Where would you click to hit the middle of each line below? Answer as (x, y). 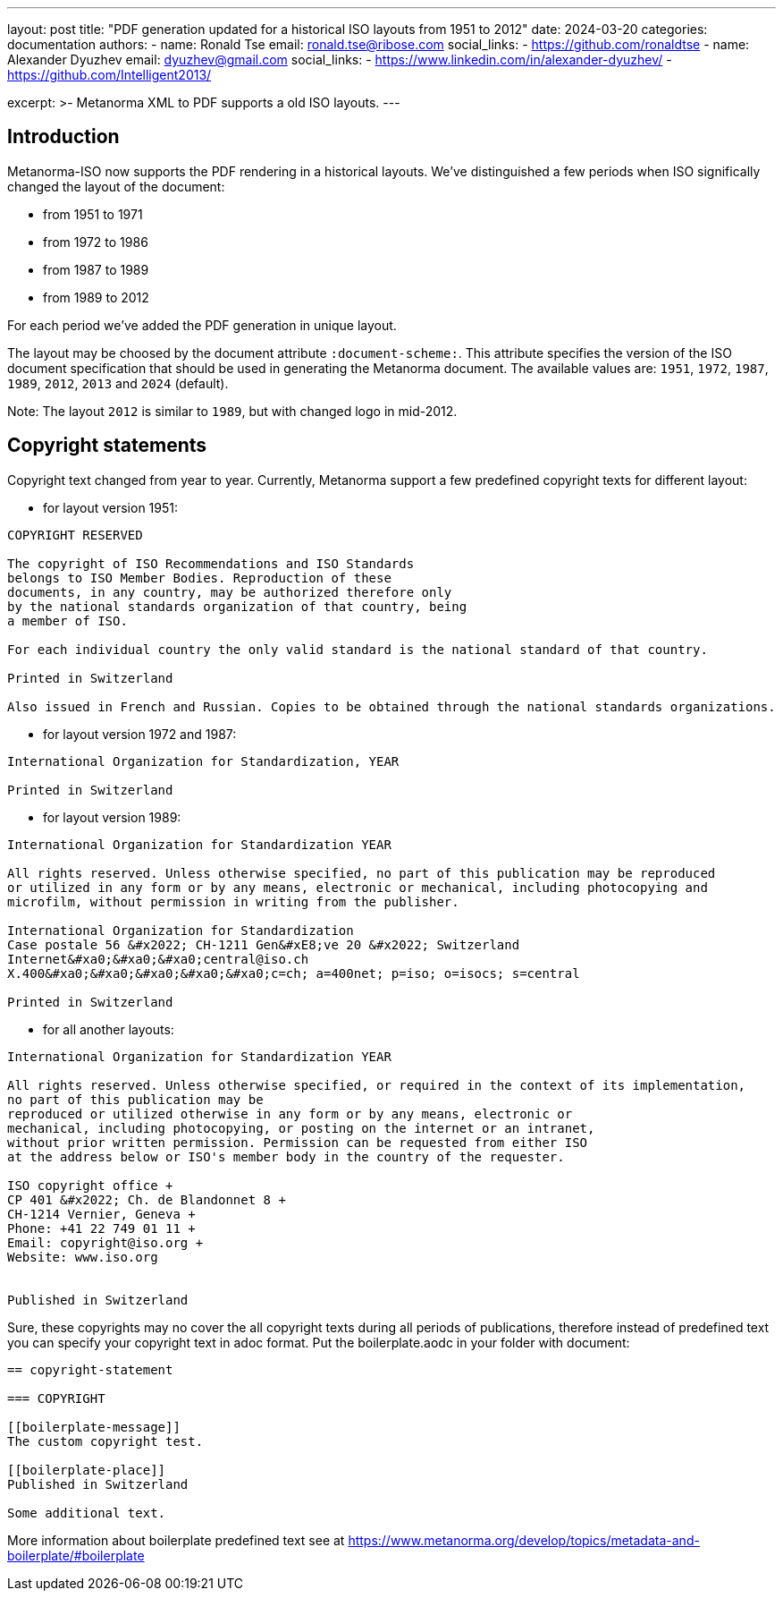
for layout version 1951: (111, 507)
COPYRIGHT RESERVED (75, 535)
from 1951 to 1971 (93, 214)
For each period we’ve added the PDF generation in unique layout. (202, 325)
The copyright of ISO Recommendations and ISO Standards (211, 563)
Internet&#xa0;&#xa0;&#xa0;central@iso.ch (158, 959)
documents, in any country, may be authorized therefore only (230, 592)
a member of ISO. (67, 620)
